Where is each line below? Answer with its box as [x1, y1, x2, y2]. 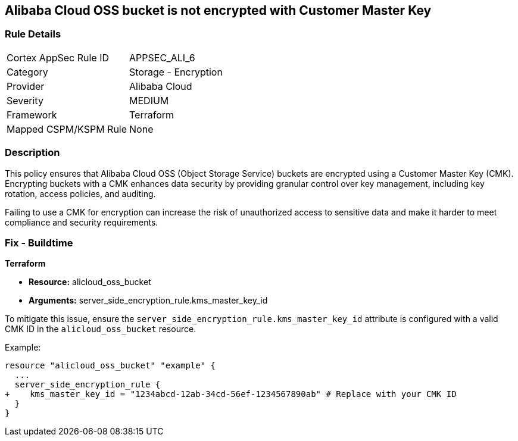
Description [5, 146, 60, 159]
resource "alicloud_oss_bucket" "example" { [5, 361, 216, 371]
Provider [7, 80, 45, 92]
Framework [7, 108, 57, 121]
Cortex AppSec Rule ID [7, 51, 110, 64]
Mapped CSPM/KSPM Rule [7, 123, 127, 135]
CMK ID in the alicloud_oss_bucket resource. [5, 324, 196, 334]
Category [7, 65, 48, 78]
